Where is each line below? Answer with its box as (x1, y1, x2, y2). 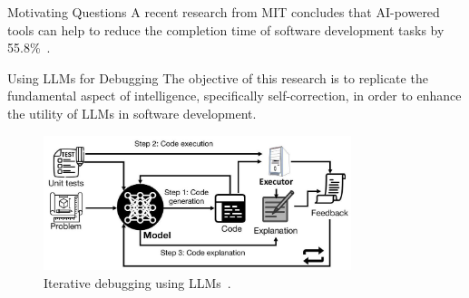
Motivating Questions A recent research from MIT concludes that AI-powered (7, 3, 440, 21)
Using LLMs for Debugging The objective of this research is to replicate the (7, 68, 428, 87)
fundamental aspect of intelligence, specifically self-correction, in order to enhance (7, 86, 462, 105)
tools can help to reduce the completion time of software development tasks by (7, 20, 445, 39)
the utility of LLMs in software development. (7, 103, 257, 122)
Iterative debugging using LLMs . (44, 273, 231, 292)
